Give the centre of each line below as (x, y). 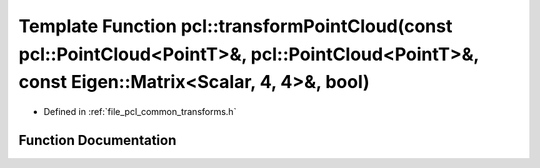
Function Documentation (97, 140)
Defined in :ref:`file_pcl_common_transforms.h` (140, 112)
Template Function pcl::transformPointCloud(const (235, 26)
